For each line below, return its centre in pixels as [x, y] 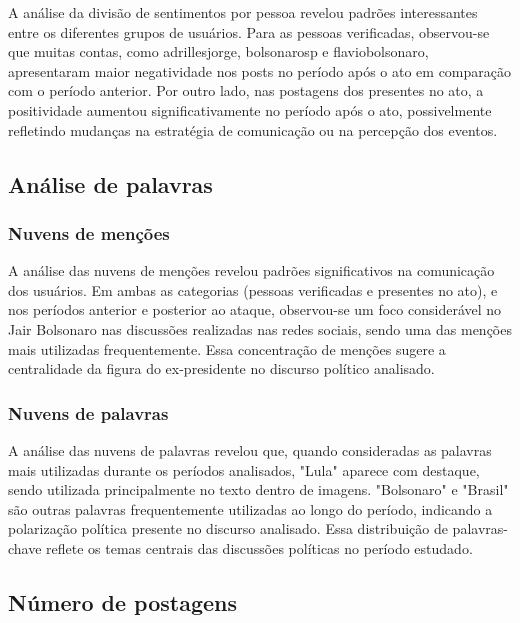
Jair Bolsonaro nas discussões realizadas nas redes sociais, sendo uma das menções [260, 328]
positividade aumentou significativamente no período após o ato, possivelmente [250, 109]
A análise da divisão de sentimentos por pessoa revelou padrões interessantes [243, 12]
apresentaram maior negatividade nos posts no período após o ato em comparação [260, 70]
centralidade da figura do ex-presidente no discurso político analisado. [221, 368]
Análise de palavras [110, 183]
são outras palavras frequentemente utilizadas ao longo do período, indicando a [250, 508]
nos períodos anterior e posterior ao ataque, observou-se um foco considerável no [255, 309]
